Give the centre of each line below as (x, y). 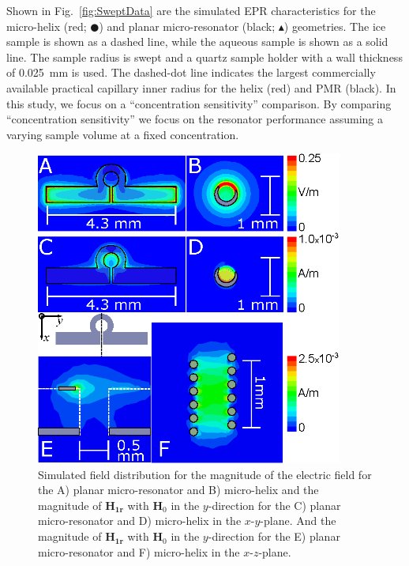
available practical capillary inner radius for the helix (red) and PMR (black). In (201, 87)
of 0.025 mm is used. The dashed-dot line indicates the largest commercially (191, 72)
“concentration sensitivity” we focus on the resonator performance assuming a (195, 119)
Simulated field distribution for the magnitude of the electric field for (205, 474)
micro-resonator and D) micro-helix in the (140, 521)
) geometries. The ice (335, 26)
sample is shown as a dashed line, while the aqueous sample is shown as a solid (197, 42)
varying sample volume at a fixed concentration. (123, 134)
